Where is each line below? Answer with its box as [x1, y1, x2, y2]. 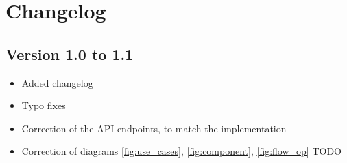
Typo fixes [21, 98, 66, 113]
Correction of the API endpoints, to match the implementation [21, 121, 287, 135]
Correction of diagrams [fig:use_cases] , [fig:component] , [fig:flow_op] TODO [21, 144, 342, 158]
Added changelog [21, 75, 93, 89]
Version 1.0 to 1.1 [5, 43, 134, 64]
